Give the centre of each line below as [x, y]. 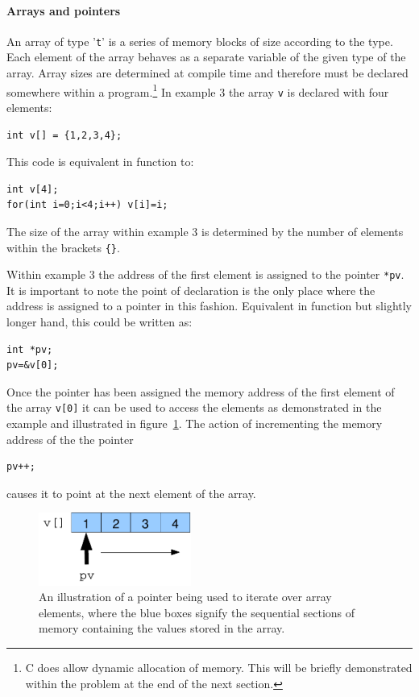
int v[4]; [33, 189]
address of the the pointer [70, 439]
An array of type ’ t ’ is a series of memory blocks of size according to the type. [200, 41]
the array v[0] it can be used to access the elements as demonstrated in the [194, 407]
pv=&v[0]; [33, 365]
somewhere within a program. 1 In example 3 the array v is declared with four [198, 90]
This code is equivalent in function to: [100, 162]
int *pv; [30, 349]
